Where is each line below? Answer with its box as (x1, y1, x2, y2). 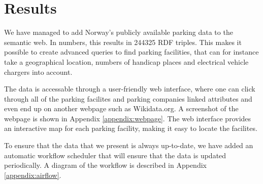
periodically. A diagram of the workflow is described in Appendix (4, 160, 207, 170)
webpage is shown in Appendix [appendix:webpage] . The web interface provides (4, 113, 251, 123)
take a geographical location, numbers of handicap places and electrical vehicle (4, 56, 249, 67)
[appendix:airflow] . (4, 169, 61, 180)
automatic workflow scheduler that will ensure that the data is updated (4, 150, 226, 160)
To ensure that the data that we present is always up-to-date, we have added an (4, 140, 253, 151)
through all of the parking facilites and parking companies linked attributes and (4, 93, 252, 104)
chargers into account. (4, 66, 73, 77)
